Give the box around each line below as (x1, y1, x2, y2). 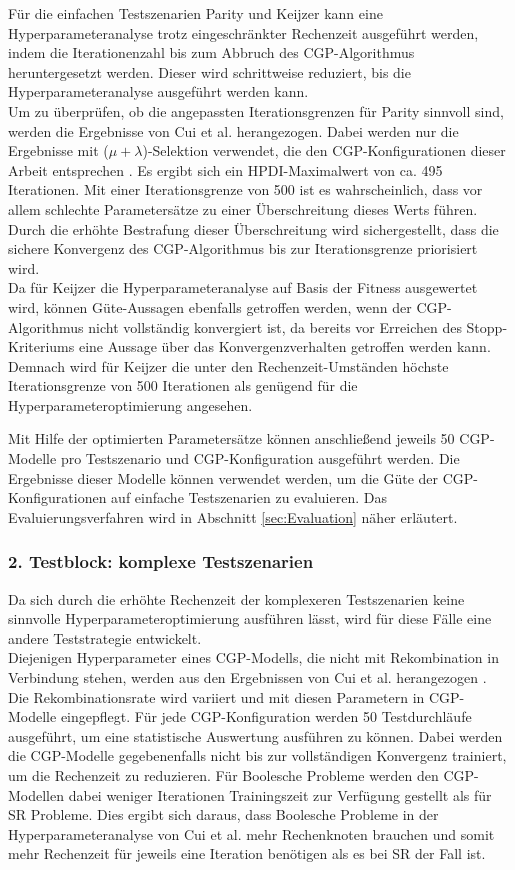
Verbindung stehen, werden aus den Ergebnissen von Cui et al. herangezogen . (8, 667, 487, 688)
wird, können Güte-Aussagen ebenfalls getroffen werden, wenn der (8, 296, 412, 317)
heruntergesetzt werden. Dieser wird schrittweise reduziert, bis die (8, 61, 411, 82)
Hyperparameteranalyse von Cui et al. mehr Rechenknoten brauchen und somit (8, 823, 495, 844)
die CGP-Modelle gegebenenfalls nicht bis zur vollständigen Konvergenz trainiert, (8, 745, 507, 766)
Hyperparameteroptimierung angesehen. (8, 394, 253, 415)
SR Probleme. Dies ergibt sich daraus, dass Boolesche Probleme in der (8, 804, 439, 825)
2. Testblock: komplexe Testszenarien (8, 549, 314, 574)
